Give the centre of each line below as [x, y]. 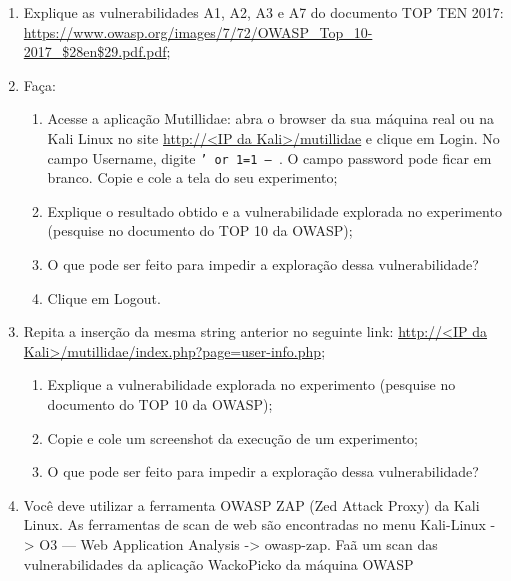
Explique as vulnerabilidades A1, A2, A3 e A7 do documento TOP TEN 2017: [263, 12]
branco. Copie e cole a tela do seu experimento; [192, 177]
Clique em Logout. [104, 297]
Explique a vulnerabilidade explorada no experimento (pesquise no [251, 384]
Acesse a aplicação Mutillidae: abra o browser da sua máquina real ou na [271, 118]
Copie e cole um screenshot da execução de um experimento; [232, 437]
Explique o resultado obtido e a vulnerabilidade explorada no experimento [274, 210]
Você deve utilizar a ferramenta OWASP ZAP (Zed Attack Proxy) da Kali [251, 504]
